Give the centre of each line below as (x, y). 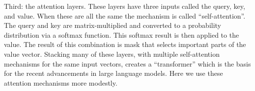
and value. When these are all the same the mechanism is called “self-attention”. (125, 15)
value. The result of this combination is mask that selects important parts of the (125, 44)
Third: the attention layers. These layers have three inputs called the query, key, (125, 6)
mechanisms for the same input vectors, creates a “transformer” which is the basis (127, 63)
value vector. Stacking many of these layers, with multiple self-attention (112, 54)
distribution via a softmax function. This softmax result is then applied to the (122, 34)
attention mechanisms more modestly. (61, 82)
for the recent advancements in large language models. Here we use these (113, 73)
